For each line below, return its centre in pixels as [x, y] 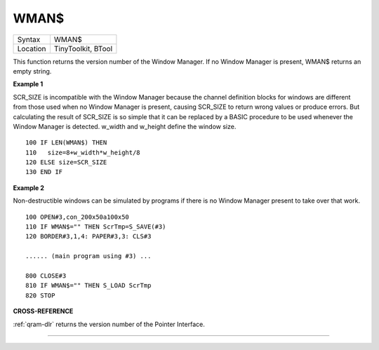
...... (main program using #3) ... [88, 256]
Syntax [29, 39]
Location [32, 48]
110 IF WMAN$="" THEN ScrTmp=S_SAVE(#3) [96, 227]
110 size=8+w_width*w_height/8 [83, 152]
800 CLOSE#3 [46, 276]
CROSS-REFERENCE [43, 311]
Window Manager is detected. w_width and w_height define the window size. [125, 126]
